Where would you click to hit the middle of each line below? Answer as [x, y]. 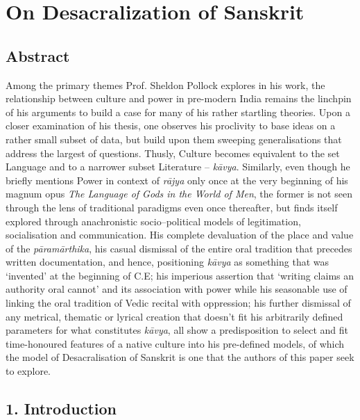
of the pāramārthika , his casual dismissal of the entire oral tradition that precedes [179, 248]
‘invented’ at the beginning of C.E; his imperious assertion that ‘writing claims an [180, 275]
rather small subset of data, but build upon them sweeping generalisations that [174, 139]
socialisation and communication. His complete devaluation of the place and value [180, 235]
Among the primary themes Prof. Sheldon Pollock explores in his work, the [165, 84]
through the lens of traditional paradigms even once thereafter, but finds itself [172, 207]
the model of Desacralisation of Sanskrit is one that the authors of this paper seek [180, 357]
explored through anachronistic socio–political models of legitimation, [153, 221]
